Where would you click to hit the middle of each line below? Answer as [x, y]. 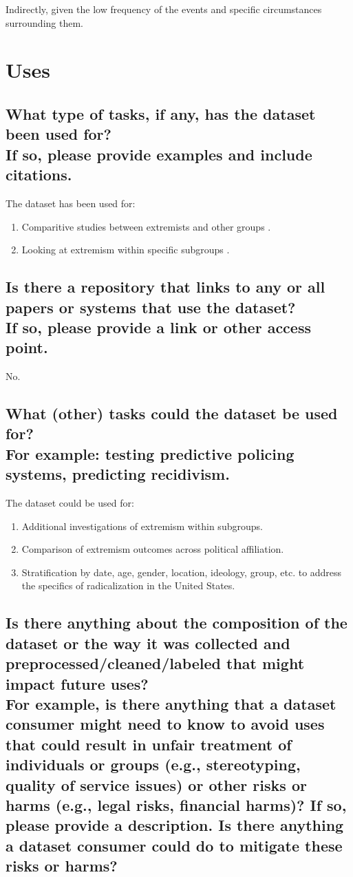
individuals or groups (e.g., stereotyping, [153, 764]
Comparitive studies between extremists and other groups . [146, 226]
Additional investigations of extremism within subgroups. [142, 526]
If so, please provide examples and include [159, 154]
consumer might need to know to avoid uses [165, 724]
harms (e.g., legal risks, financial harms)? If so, [176, 804]
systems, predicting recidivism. [118, 474]
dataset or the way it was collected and [148, 643]
